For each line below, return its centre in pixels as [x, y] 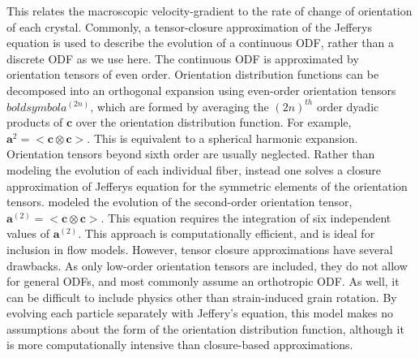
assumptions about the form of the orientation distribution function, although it [205, 328]
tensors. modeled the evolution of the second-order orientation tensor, [180, 202]
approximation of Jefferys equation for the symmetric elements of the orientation [207, 185]
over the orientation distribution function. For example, [214, 122]
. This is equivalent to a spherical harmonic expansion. [222, 138]
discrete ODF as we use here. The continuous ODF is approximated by [183, 58]
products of [35, 122]
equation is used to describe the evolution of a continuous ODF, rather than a [201, 43]
